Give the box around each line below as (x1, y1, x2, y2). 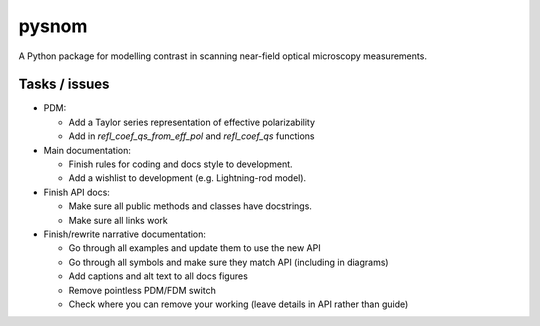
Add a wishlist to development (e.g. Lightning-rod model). (68, 172, 307, 184)
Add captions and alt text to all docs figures (68, 270, 249, 282)
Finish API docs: (43, 186, 110, 198)
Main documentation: (43, 144, 132, 156)
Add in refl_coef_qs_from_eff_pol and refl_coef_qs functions (68, 130, 315, 142)
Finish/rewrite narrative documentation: (43, 228, 207, 240)
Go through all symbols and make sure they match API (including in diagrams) (68, 256, 389, 268)
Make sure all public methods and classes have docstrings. (68, 200, 312, 212)
